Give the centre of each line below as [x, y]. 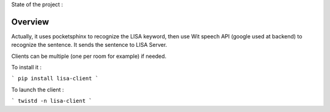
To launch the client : [38, 89]
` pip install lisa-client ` [55, 79]
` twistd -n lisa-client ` [52, 101]
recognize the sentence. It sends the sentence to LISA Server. [89, 45]
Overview [30, 22]
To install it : [27, 68]
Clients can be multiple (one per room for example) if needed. [89, 56]
